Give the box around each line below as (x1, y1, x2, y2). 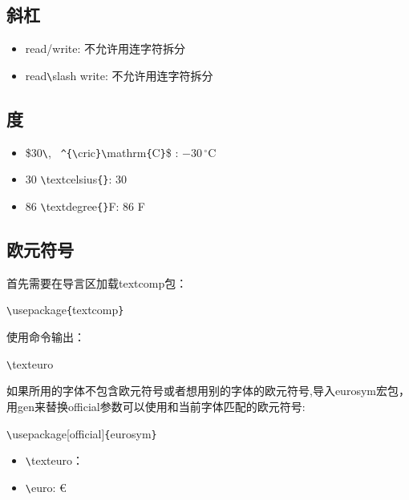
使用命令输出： (6, 329, 85, 345)
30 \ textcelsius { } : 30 (25, 171, 128, 187)
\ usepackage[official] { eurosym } (6, 425, 157, 442)
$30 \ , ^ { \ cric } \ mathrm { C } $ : (25, 143, 179, 160)
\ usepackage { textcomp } (6, 301, 124, 318)
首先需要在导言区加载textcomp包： (6, 274, 188, 291)
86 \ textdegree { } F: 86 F (25, 197, 145, 214)
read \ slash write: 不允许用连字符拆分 (25, 67, 213, 83)
